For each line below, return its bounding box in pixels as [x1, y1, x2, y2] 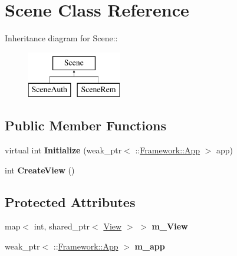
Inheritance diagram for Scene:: [5, 32, 118, 44]
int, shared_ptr [34, 220, 90, 232]
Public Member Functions [5, 116, 166, 134]
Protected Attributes [5, 192, 136, 211]
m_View [152, 220, 188, 232]
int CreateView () [5, 163, 75, 176]
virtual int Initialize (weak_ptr [5, 144, 122, 156]
